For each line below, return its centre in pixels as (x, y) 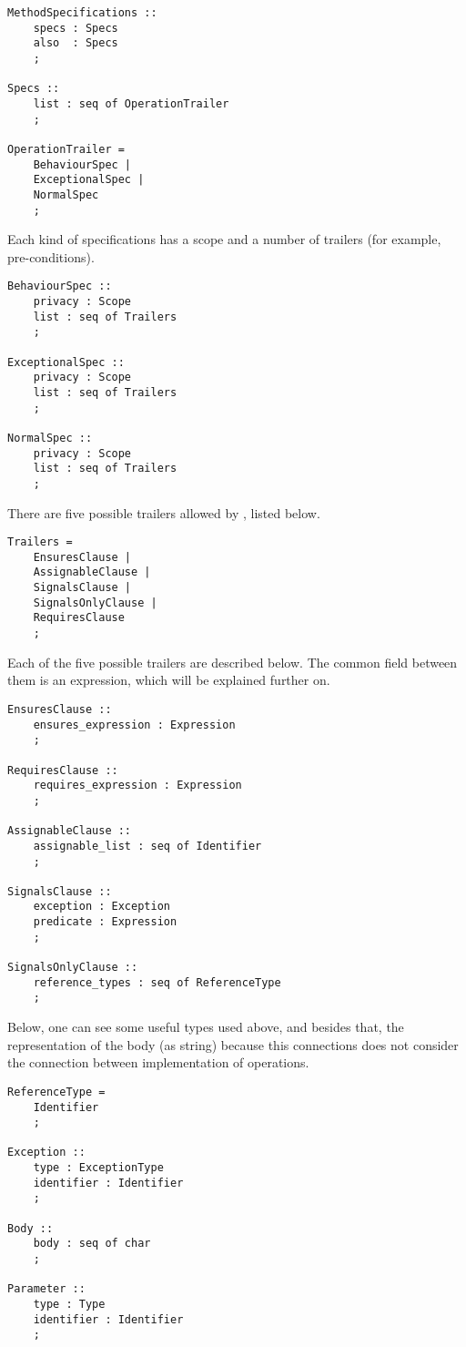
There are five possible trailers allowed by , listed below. (164, 512)
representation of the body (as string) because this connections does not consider (233, 1044)
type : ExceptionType (98, 1168)
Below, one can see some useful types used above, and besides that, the (206, 1027)
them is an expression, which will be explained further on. (169, 680)
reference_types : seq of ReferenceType (157, 982)
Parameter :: (46, 1289)
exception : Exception (101, 907)
